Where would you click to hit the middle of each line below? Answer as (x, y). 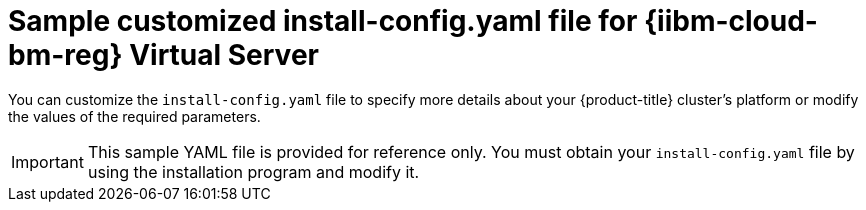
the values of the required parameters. (134, 116)
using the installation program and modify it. (253, 171)
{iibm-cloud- (730, 21)
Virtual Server (224, 55)
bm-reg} (65, 55)
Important (47, 161)
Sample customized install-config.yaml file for (323, 21)
